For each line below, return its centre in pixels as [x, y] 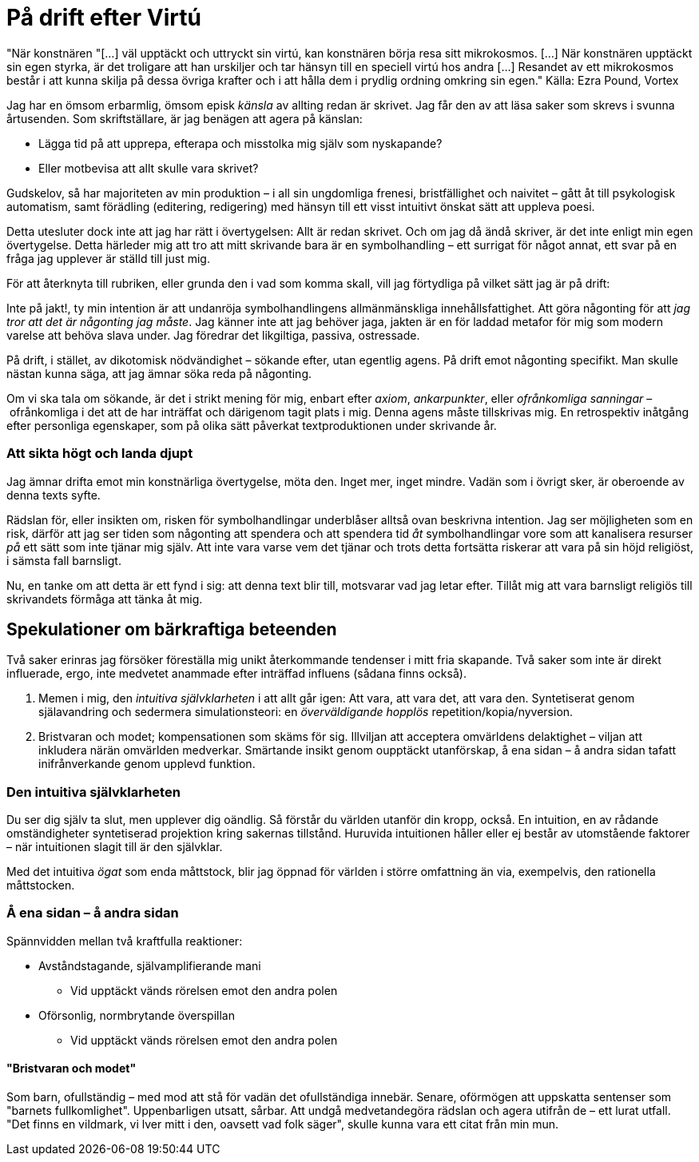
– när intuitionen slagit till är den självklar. [115, 847]
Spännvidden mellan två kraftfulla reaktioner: [125, 941]
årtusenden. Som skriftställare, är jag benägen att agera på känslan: [185, 118]
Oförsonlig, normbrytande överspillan [137, 1015]
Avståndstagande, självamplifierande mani [150, 965]
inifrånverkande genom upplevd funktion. [147, 764]
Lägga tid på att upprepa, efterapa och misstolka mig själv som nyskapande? [240, 143]
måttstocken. [41, 885]
